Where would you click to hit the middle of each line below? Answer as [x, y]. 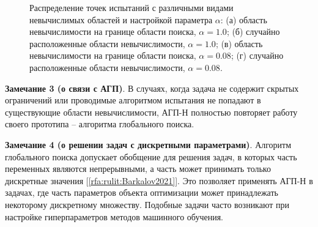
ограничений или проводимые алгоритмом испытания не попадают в [133, 100]
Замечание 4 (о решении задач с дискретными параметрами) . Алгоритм [148, 144]
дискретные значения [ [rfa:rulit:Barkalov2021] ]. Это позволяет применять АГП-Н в [159, 180]
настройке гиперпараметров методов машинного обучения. [114, 216]
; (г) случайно [257, 55]
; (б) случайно [253, 32]
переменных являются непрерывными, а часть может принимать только [138, 169]
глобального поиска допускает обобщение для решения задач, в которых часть [151, 156]
